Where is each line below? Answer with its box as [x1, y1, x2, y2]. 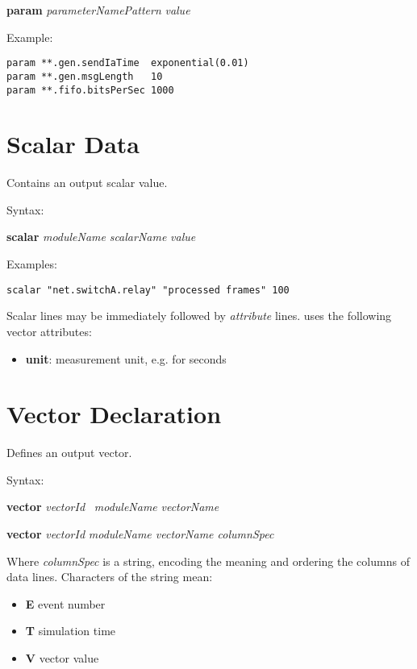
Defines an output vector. [6, 444, 132, 461]
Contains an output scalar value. [6, 174, 168, 191]
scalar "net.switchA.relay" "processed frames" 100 [6, 284, 290, 296]
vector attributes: [6, 322, 92, 339]
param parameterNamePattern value [6, 2, 190, 18]
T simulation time [25, 622, 116, 639]
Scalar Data [6, 127, 140, 160]
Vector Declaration [6, 397, 222, 430]
